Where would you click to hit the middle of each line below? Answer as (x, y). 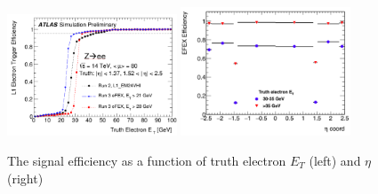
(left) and (335, 160)
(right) (25, 178)
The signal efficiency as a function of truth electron (147, 160)
